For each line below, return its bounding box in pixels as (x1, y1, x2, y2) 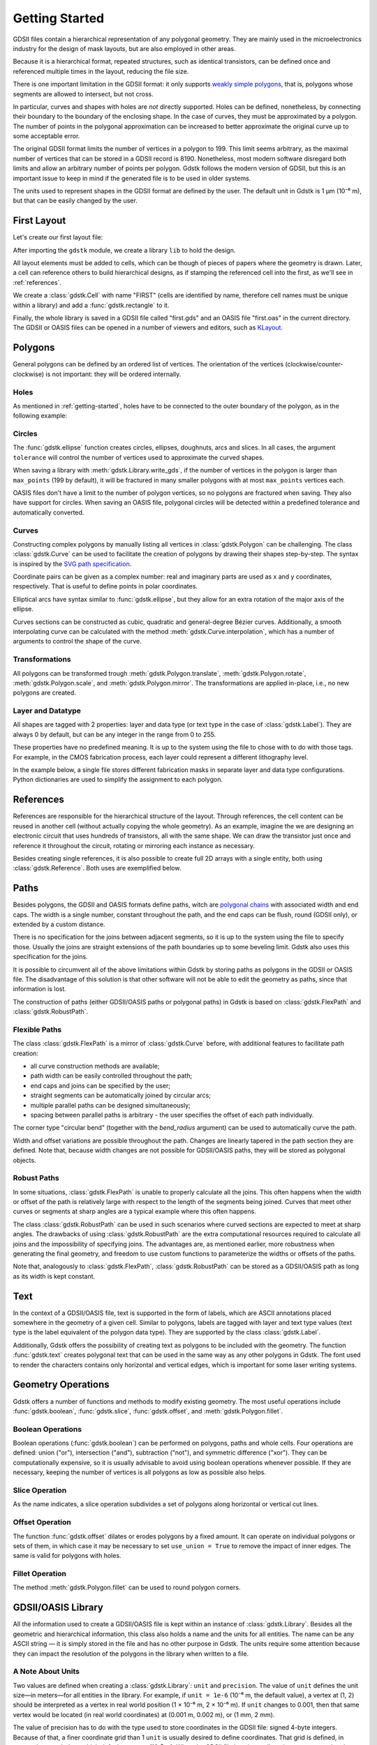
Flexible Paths (13, 1025, 62, 1034)
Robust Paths (13, 1173, 59, 1183)
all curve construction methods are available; (30, 1062, 160, 1071)
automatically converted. (13, 508, 84, 517)
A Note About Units (13, 1667, 80, 1677)
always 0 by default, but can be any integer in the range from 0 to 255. (13, 730, 216, 738)
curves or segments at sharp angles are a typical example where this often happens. (13, 1208, 256, 1216)
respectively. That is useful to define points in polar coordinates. (13, 582, 198, 591)
